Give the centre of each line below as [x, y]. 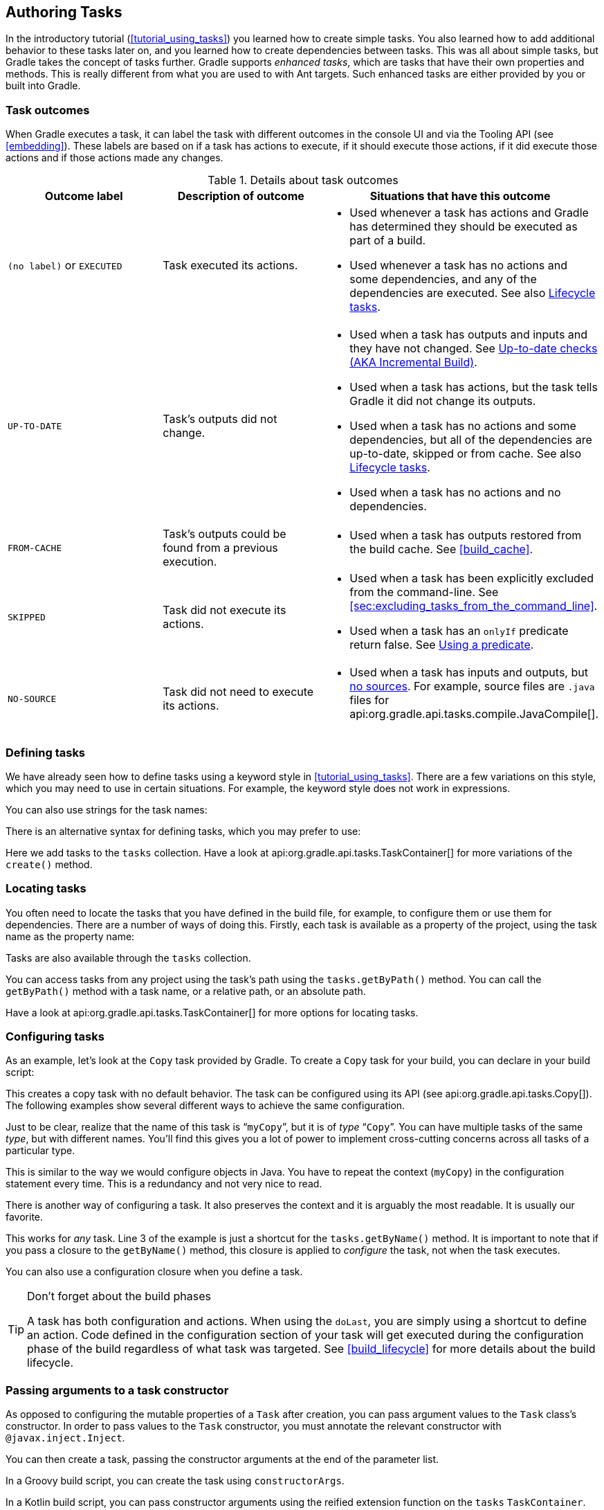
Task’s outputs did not [220, 419]
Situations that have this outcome [460, 196]
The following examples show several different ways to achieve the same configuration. [205, 1106]
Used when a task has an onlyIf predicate [459, 631]
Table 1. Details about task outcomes [303, 180]
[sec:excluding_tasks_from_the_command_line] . [474, 606]
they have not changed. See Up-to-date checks [474, 349]
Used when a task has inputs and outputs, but [469, 673]
